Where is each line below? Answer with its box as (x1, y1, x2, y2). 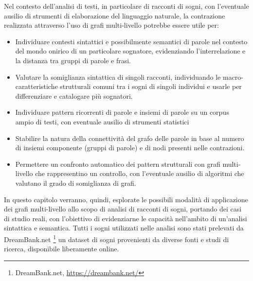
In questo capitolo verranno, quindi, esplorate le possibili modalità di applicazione (4, 194, 248, 204)
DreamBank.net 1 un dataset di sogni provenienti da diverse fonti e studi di (4, 232, 229, 244)
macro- (222, 71, 244, 82)
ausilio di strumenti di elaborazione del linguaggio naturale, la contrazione (4, 10, 225, 20)
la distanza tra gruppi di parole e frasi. (15, 55, 131, 65)
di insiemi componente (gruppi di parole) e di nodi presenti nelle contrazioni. (15, 142, 245, 153)
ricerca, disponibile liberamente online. (4, 244, 119, 254)
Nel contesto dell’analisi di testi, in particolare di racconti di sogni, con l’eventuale (4, 1, 249, 11)
